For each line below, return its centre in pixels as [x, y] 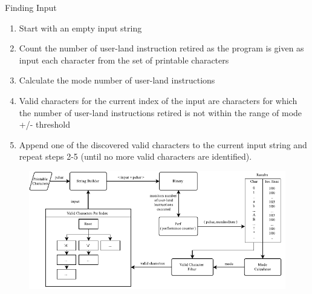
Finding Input [31, 7]
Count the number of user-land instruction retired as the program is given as [161, 48]
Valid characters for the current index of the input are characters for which [158, 100]
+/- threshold [44, 124]
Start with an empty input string [80, 28]
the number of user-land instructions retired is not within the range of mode [161, 112]
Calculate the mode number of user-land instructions [117, 80]
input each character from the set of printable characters [124, 60]
